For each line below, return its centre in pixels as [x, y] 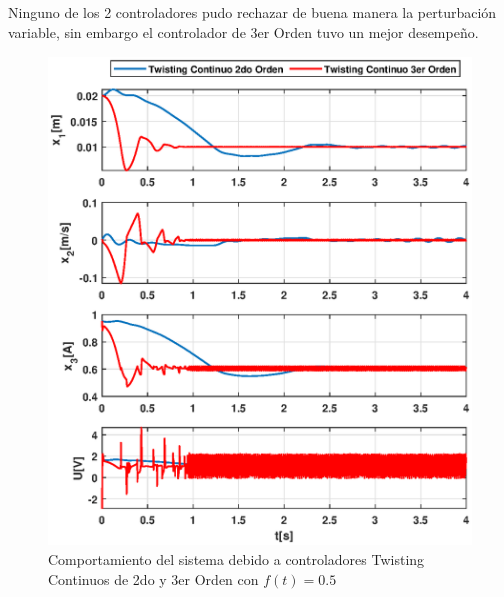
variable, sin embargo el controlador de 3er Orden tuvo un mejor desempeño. [243, 31]
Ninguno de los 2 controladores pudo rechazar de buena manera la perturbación [252, 12]
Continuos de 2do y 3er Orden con [153, 578]
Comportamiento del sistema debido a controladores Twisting [236, 559]
